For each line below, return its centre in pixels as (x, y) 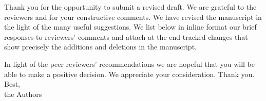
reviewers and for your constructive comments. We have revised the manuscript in (133, 17)
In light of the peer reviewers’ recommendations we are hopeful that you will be (129, 64)
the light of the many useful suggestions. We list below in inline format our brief (130, 27)
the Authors (23, 94)
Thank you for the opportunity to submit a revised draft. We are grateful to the (130, 7)
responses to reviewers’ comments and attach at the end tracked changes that (126, 36)
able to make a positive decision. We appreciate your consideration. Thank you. (129, 74)
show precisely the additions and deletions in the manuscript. (100, 47)
